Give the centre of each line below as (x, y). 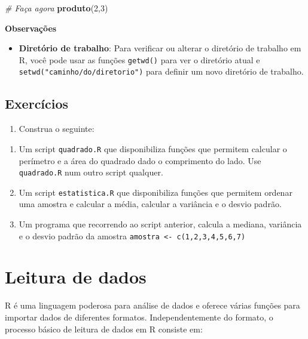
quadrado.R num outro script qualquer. (91, 172)
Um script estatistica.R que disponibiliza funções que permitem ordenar (155, 192)
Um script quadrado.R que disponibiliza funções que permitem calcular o (153, 148)
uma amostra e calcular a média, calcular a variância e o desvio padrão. (150, 204)
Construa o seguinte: (57, 129)
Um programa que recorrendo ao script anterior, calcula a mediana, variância (160, 224)
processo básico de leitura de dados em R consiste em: (104, 329)
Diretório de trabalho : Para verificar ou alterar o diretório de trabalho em (160, 48)
